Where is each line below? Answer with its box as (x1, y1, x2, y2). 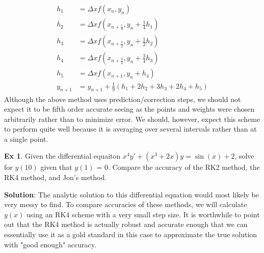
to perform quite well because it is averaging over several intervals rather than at (4, 123, 257, 134)
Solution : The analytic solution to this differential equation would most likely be (4, 189, 259, 199)
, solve (234, 150, 254, 161)
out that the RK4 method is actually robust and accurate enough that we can (4, 219, 248, 230)
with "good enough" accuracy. (4, 239, 96, 249)
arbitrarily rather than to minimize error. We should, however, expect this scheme (4, 113, 260, 124)
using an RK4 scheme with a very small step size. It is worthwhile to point (27, 209, 260, 219)
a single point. (4, 133, 48, 144)
